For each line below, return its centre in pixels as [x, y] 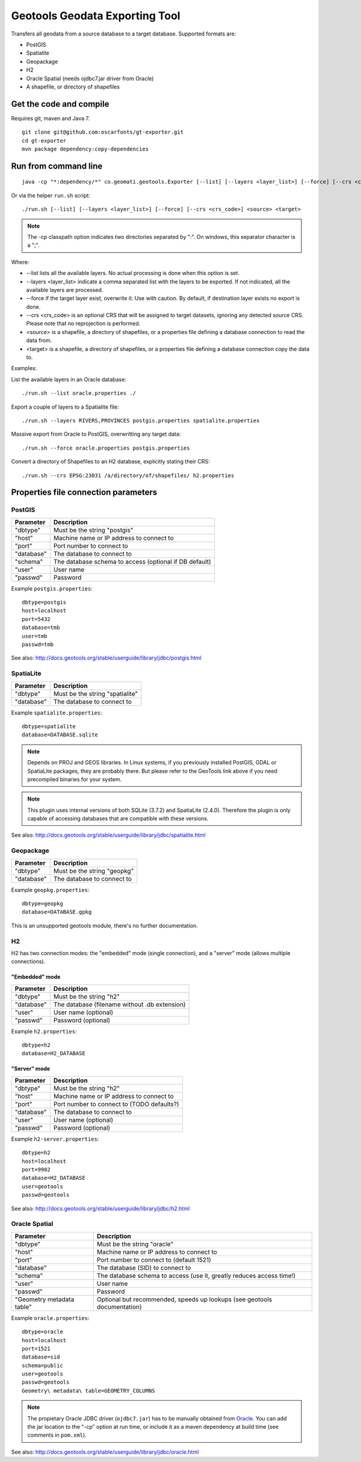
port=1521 [36, 1349]
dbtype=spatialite [49, 726]
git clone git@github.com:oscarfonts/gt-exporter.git [103, 132]
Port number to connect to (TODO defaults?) [116, 1104]
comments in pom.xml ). [57, 1435]
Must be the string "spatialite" [96, 693]
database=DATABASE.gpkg [57, 912]
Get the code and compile [60, 104]
